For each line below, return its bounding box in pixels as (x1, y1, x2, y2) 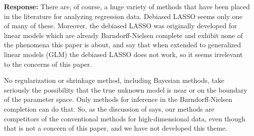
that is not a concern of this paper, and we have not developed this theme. (4, 123, 228, 133)
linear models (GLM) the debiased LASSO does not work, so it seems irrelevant (4, 49, 243, 59)
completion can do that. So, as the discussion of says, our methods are (4, 103, 214, 114)
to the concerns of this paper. (4, 58, 92, 69)
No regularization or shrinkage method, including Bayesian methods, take (4, 75, 224, 85)
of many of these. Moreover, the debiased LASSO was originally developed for (4, 20, 237, 31)
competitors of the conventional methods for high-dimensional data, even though (4, 113, 246, 123)
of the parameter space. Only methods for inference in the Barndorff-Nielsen (4, 94, 233, 104)
